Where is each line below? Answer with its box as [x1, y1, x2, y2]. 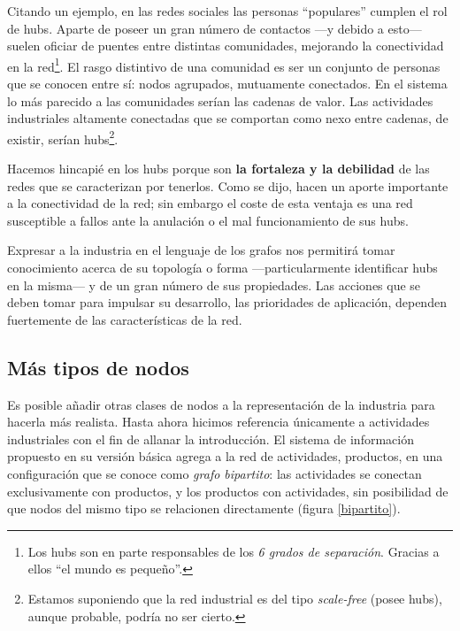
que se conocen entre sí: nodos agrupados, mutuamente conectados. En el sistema [7, 74, 448, 93]
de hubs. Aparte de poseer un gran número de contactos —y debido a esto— [7, 19, 422, 37]
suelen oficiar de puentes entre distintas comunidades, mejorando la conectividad [7, 36, 444, 55]
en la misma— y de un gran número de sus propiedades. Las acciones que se [7, 275, 421, 294]
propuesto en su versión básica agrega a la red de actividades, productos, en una [7, 447, 443, 466]
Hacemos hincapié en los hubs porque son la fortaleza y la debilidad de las [7, 159, 430, 178]
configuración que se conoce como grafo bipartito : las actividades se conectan [7, 464, 422, 482]
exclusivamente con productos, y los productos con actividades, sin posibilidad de [7, 481, 448, 500]
